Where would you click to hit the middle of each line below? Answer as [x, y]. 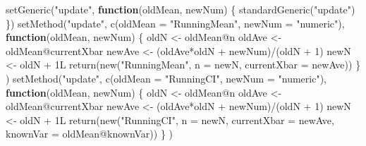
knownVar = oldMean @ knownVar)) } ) [90, 134]
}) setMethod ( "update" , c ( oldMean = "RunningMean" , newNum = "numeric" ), [175, 23]
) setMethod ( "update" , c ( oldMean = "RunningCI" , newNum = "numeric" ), [166, 78]
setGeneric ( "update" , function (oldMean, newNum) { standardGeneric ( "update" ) [181, 9]
